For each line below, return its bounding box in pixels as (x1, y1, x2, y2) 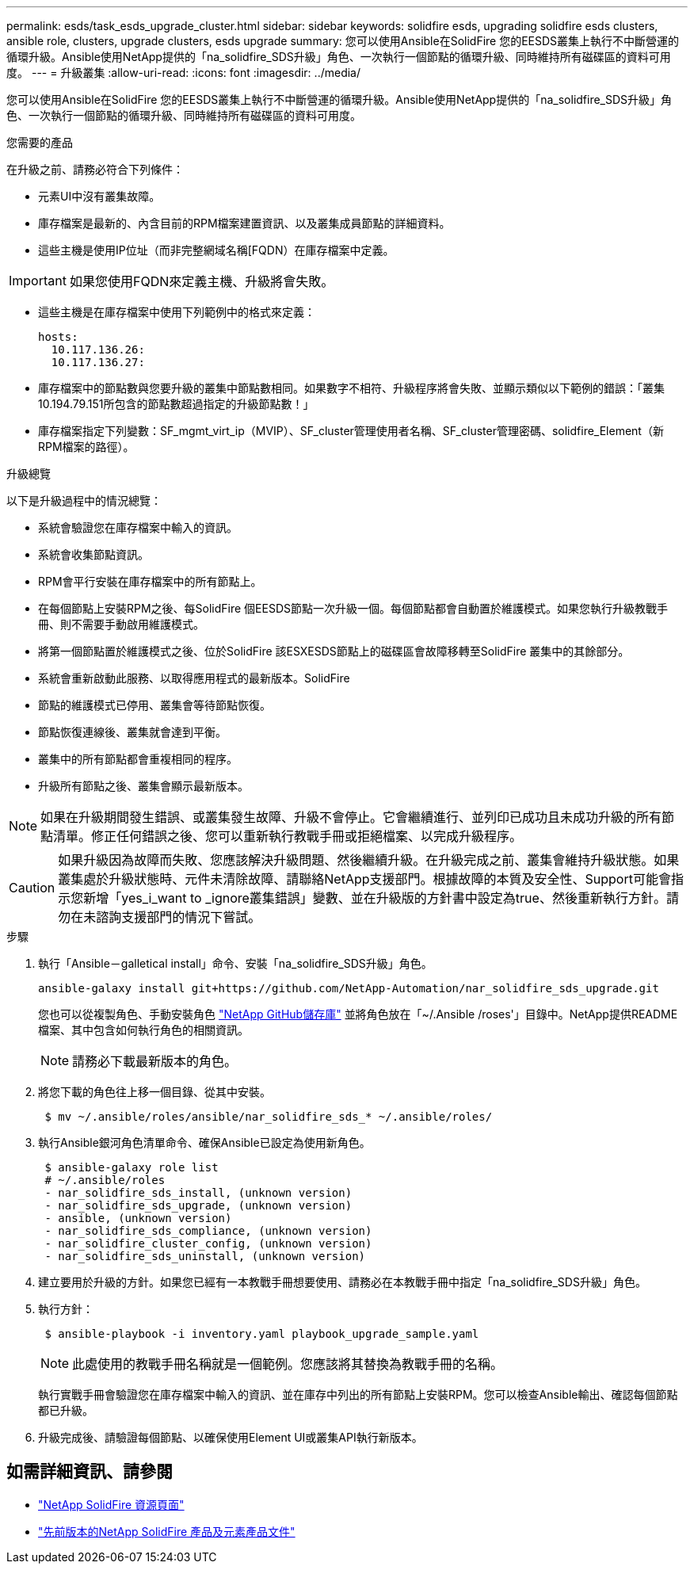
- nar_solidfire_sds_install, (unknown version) (44, 1186, 353, 1199)
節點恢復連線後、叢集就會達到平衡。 (38, 725, 227, 739)
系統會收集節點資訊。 (38, 548, 149, 561)
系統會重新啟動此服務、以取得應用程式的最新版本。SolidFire (38, 671, 350, 685)
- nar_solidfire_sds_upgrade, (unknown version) (44, 1199, 353, 1212)
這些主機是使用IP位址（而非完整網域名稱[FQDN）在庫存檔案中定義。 (38, 243, 395, 257)
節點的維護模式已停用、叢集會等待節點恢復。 (38, 698, 271, 712)
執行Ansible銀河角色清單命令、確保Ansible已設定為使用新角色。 (38, 1136, 371, 1149)
